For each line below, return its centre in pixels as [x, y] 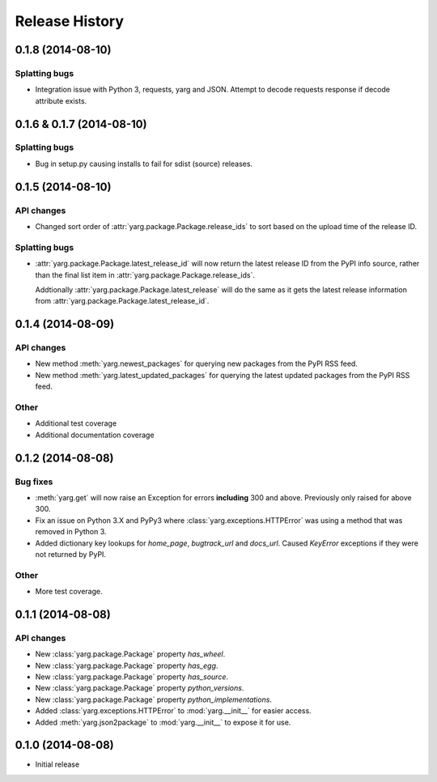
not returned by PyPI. [71, 554]
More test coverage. [69, 592]
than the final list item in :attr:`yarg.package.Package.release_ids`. [145, 274]
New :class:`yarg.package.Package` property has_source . [132, 677]
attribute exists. [61, 100]
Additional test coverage [76, 423]
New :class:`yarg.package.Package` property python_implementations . [154, 699]
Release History [70, 21]
